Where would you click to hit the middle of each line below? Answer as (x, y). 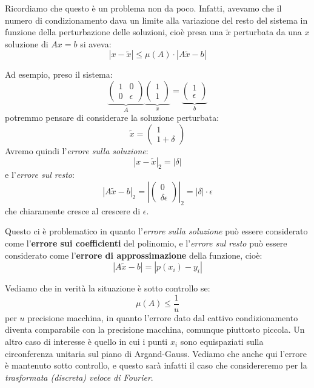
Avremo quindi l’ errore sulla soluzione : (77, 151)
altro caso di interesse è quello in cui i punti (86, 341)
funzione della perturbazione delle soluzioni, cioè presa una (114, 32)
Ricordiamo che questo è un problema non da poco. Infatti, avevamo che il (143, 8)
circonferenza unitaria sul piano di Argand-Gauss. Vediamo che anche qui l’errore (156, 353)
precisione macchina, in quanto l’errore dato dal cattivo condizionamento (163, 317)
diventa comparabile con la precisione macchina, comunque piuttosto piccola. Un (155, 329)
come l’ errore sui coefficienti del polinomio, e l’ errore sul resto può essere (146, 243)
